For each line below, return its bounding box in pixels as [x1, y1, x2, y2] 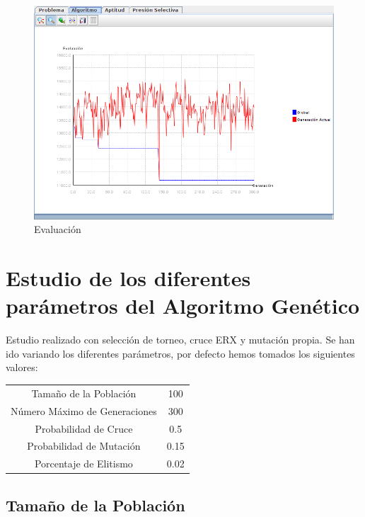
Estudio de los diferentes [6, 263, 251, 292]
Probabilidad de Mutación [27, 438, 141, 453]
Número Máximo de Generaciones [11, 403, 157, 418]
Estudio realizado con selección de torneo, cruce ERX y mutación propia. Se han [6, 332, 355, 347]
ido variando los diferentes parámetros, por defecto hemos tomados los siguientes [6, 346, 355, 360]
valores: [6, 360, 38, 375]
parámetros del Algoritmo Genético [6, 291, 360, 320]
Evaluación [34, 222, 81, 237]
